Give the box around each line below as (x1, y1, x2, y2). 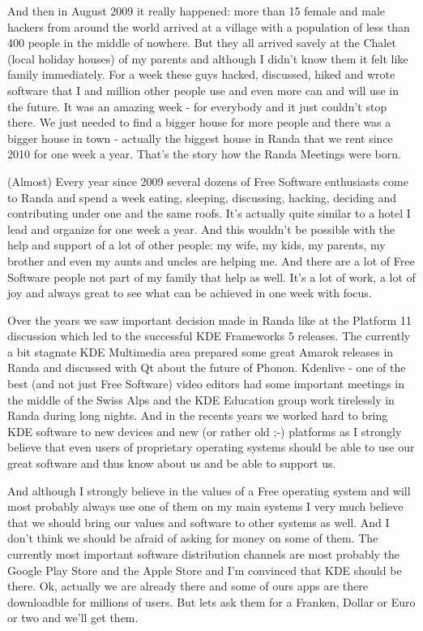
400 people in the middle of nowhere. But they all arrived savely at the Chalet (7, 34, 396, 51)
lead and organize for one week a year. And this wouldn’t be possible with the (7, 220, 395, 237)
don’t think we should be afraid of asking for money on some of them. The (7, 529, 378, 547)
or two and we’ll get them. (7, 609, 139, 626)
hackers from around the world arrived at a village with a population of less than (7, 18, 410, 35)
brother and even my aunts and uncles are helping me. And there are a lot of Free (7, 252, 415, 269)
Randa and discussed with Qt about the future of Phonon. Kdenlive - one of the (7, 359, 406, 376)
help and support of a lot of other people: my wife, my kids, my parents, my (7, 236, 386, 253)
